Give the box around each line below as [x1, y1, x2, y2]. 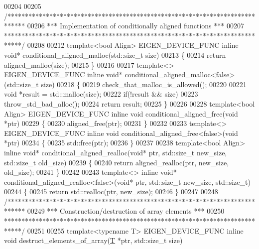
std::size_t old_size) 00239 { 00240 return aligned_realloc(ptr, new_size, [4, 157, 229, 167]
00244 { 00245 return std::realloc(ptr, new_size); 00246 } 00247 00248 [4, 186, 218, 197]
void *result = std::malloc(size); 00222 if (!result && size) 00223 [4, 89, 198, 99]
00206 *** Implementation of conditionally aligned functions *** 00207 [27, 20, 244, 31]
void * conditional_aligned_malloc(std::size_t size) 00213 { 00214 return [4, 49, 226, 60]
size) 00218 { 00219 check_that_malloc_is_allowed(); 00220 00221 [41, 79, 247, 89]
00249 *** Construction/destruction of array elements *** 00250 [27, 206, 225, 216]
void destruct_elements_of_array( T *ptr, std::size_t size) [4, 235, 183, 246]
